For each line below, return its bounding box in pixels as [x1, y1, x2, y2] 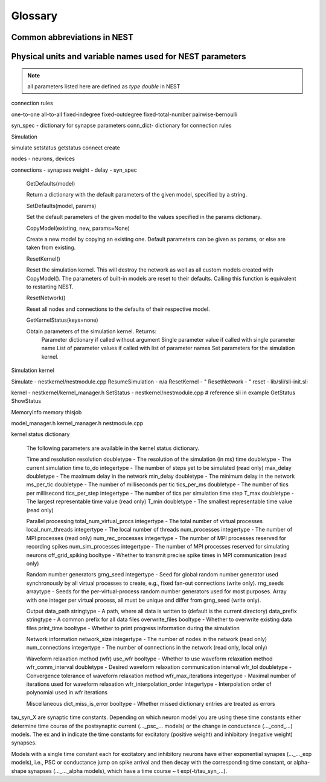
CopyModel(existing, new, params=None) [26, 224, 130, 232]
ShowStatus [11, 397, 42, 405]
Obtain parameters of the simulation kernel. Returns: [26, 327, 157, 335]
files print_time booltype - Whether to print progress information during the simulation [26, 624, 240, 631]
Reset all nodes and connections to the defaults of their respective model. [26, 305, 210, 313]
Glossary [11, 9, 58, 22]
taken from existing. [26, 244, 76, 251]
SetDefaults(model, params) [26, 202, 97, 209]
